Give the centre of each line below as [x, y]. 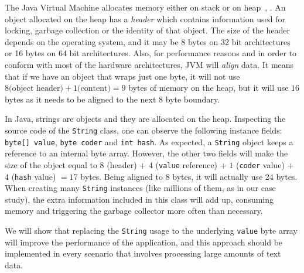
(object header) [36, 89]
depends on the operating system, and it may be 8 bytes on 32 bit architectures [148, 41]
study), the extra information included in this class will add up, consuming [139, 199]
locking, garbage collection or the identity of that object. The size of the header [148, 30]
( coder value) [260, 164]
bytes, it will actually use [218, 176]
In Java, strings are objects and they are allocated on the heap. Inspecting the [145, 119]
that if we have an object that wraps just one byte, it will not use [122, 76]
